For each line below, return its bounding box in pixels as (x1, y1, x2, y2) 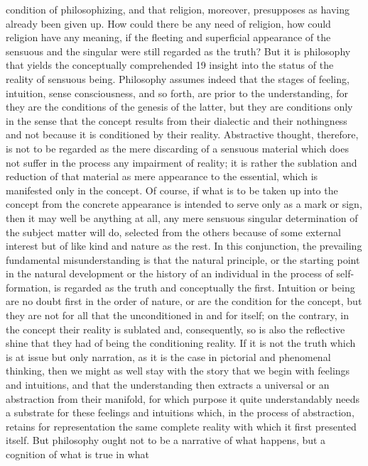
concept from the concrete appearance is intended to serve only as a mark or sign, (6, 196, 362, 211)
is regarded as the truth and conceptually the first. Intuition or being (54, 279, 355, 294)
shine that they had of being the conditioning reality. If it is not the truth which (6, 335, 356, 350)
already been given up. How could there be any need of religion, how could (6, 16, 331, 30)
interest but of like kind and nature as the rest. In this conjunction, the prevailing (6, 238, 362, 253)
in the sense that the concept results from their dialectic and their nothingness (6, 113, 347, 128)
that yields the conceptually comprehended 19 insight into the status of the (6, 57, 334, 72)
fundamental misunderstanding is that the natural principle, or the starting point (6, 252, 360, 267)
